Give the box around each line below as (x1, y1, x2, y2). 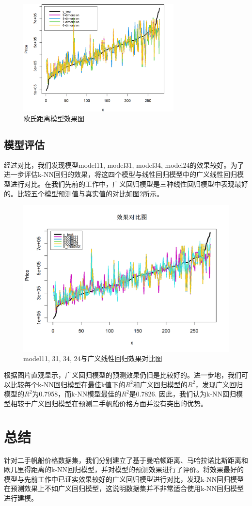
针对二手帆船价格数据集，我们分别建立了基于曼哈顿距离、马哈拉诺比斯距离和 (4, 455, 248, 465)
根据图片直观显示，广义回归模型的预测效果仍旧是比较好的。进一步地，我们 (4, 370, 241, 380)
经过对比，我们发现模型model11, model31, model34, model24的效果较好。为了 (4, 159, 244, 170)
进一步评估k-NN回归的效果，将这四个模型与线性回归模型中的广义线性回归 (4, 169, 237, 179)
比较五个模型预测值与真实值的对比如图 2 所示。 (17, 188, 163, 198)
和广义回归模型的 (133, 379, 188, 389)
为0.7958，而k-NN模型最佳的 (32, 389, 122, 399)
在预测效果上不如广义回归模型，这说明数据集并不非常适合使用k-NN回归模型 (4, 483, 244, 493)
